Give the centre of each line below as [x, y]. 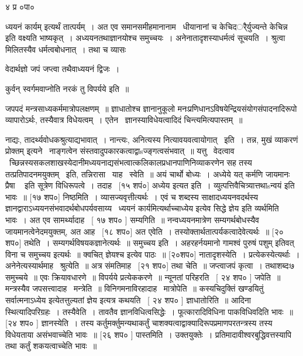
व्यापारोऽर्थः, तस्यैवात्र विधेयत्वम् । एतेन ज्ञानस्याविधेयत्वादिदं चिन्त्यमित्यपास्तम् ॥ [124, 120]
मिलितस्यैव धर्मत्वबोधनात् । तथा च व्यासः [66, 49]
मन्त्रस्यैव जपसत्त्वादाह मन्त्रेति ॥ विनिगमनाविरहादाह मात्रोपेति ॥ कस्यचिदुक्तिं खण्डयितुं [135, 288]
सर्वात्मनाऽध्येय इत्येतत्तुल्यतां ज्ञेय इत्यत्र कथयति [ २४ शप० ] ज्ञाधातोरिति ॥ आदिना [128, 300]
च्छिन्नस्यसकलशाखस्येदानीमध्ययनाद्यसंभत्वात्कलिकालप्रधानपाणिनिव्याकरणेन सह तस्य [130, 162]
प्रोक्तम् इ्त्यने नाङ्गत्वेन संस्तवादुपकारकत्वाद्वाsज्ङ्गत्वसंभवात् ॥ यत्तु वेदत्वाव [120, 151]
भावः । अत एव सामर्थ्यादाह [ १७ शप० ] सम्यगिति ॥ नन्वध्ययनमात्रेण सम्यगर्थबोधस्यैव [132, 219]
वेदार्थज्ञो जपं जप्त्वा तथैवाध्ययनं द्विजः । [63, 69]
